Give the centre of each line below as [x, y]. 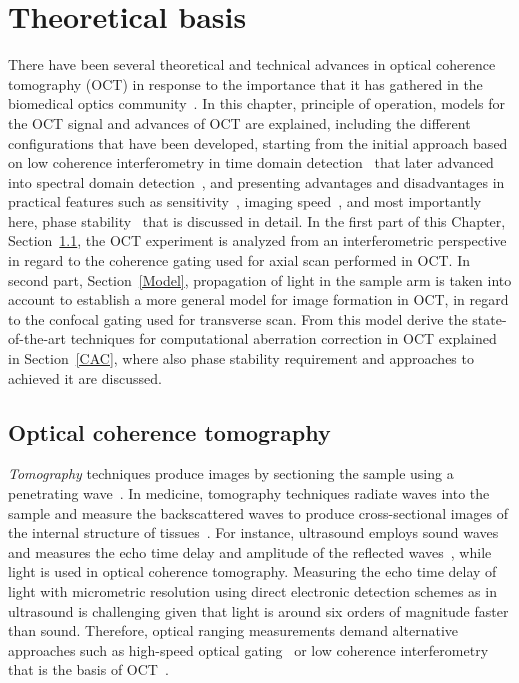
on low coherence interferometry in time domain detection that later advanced [251, 162]
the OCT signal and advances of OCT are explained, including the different [239, 122]
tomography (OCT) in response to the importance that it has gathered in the [245, 83]
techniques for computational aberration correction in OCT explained [283, 338]
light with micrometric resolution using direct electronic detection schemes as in [252, 590]
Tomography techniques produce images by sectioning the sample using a [231, 473]
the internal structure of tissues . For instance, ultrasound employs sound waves [253, 532]
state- [489, 318]
